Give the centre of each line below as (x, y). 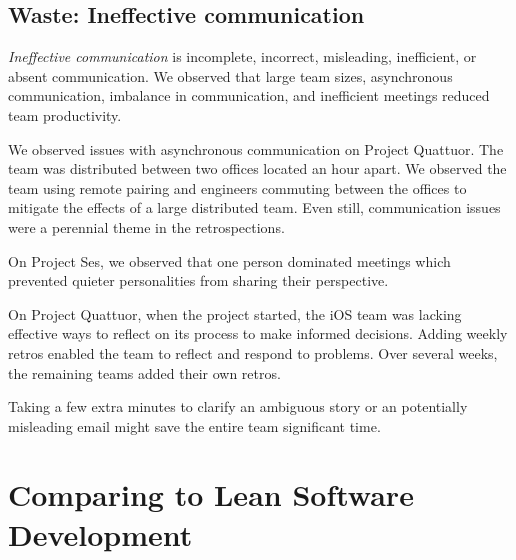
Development (100, 533)
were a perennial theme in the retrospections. (146, 226)
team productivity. (65, 114)
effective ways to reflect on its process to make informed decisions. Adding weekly (258, 333)
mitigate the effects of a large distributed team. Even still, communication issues (254, 207)
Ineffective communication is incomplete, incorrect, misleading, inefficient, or (242, 56)
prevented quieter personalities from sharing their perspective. (198, 280)
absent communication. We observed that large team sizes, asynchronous (230, 75)
